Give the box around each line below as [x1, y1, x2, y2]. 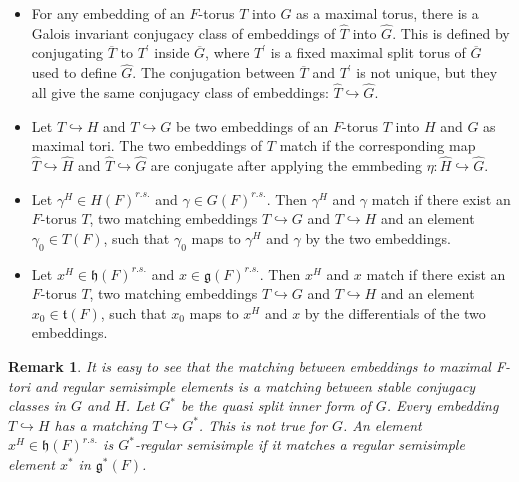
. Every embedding [386, 395, 499, 416]
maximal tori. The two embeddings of [31, 135, 263, 156]
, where [205, 42, 250, 63]
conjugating [31, 42, 103, 63]
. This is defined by [392, 22, 510, 43]
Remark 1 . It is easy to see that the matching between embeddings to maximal [8, 355, 491, 376]
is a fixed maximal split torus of [270, 42, 466, 63]
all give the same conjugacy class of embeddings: [31, 82, 329, 103]
